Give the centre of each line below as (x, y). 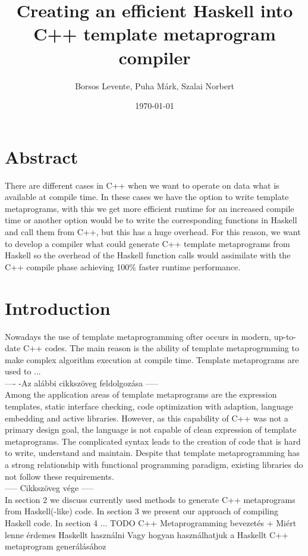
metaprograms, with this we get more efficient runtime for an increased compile (150, 208)
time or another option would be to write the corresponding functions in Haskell (151, 220)
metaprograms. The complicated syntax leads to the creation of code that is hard (153, 441)
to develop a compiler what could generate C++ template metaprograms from (147, 243)
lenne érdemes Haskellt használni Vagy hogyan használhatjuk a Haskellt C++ (147, 534)
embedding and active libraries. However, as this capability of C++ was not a (147, 418)
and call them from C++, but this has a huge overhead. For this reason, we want (153, 232)
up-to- (285, 336)
